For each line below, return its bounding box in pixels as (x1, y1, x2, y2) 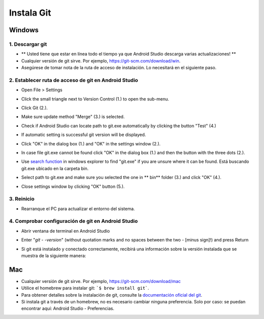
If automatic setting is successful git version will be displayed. (21, 132, 146, 138)
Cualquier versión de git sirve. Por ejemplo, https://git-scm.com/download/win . (21, 58, 181, 63)
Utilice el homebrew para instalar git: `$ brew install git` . (21, 285, 149, 291)
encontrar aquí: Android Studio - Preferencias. (21, 305, 114, 312)
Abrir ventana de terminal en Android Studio (21, 228, 110, 234)
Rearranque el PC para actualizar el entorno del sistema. (21, 205, 135, 212)
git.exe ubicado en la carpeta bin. (21, 165, 89, 171)
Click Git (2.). (21, 105, 48, 111)
